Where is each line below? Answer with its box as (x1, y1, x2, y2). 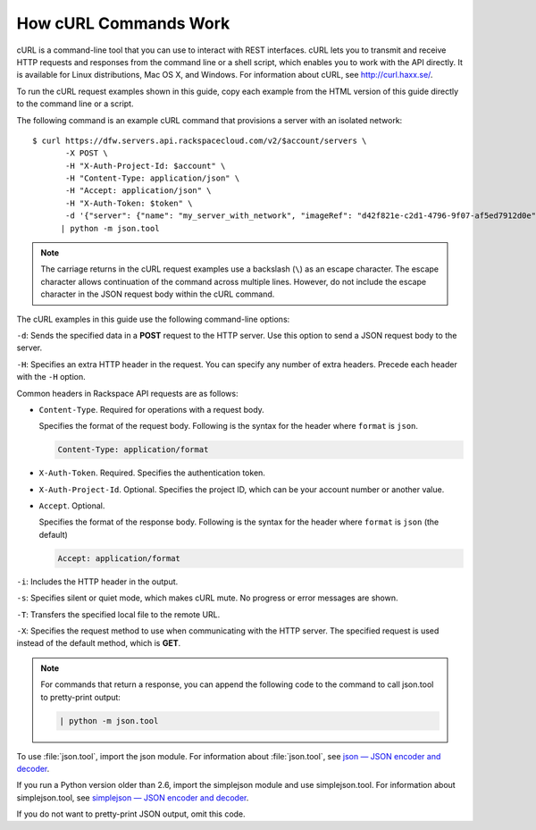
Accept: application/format (57, 553, 180, 563)
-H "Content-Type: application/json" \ (65, 173, 240, 183)
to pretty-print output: (40, 692, 121, 702)
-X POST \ (65, 148, 108, 158)
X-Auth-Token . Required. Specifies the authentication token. (38, 467, 265, 478)
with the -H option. (16, 372, 87, 382)
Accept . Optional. (38, 500, 105, 511)
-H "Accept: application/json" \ (65, 186, 212, 196)
